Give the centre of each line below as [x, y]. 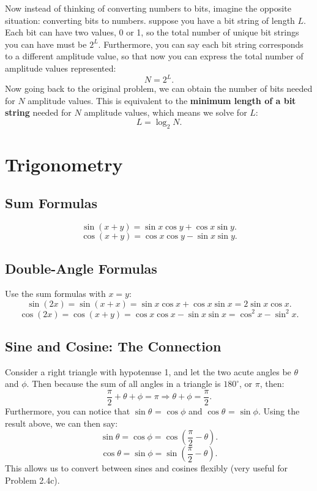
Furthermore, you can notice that [68, 410]
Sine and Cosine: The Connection [113, 346]
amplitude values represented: [61, 68]
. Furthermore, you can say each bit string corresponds [201, 44]
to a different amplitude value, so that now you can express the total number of [154, 56]
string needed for [38, 112]
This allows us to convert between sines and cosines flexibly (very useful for [146, 468]
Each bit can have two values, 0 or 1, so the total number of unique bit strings [152, 32]
